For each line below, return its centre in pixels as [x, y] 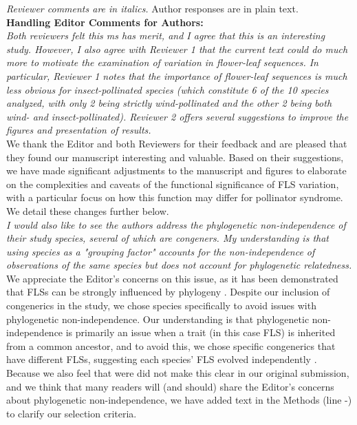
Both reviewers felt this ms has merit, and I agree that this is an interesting [166, 35]
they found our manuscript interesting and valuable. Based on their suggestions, [175, 157]
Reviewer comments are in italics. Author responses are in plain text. [152, 8]
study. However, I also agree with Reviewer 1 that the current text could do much [177, 49]
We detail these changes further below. [88, 210]
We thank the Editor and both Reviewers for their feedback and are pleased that [177, 143]
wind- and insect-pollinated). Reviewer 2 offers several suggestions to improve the [177, 116]
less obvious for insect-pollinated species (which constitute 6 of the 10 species [167, 89]
